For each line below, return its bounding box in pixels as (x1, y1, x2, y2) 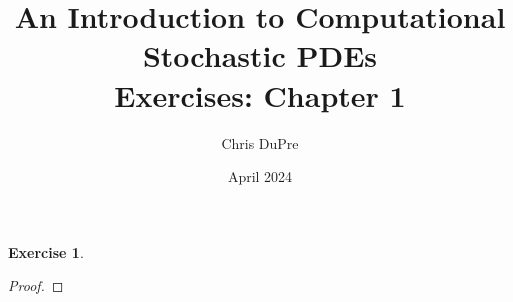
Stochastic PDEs (142, 35, 378, 76)
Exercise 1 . (8, 241, 84, 262)
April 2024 (227, 166, 293, 187)
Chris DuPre (221, 132, 299, 153)
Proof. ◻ (8, 275, 64, 296)
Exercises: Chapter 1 (114, 74, 406, 115)
